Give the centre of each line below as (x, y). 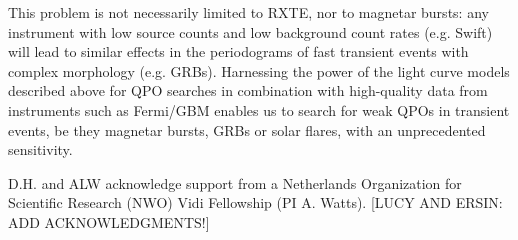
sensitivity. (40, 149)
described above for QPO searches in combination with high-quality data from (248, 90)
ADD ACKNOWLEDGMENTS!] (109, 221)
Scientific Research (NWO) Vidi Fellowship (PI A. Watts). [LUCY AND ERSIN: (255, 202)
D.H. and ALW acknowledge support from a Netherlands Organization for (235, 182)
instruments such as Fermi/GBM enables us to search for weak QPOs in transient (259, 109)
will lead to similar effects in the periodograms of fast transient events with (238, 51)
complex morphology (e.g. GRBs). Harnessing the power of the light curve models (259, 70)
